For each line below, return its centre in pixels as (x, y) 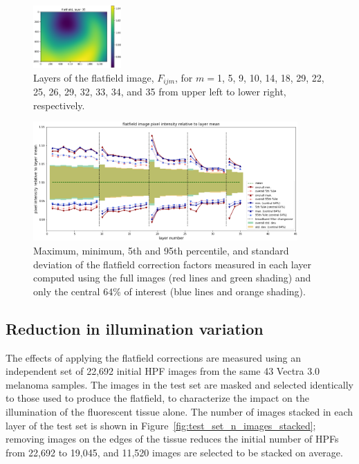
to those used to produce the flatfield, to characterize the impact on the (157, 398)
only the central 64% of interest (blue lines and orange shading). (169, 291)
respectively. (59, 105)
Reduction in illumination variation (135, 328)
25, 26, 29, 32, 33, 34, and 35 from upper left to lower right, (160, 92)
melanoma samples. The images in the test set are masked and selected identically (179, 384)
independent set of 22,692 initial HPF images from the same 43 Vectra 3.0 (163, 371)
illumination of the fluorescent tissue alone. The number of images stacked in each (179, 411)
